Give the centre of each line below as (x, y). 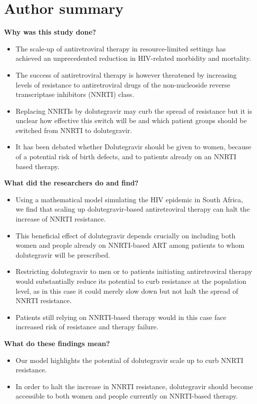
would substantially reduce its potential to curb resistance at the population (131, 281)
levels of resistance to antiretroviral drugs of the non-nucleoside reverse (123, 84)
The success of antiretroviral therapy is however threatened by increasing (126, 74)
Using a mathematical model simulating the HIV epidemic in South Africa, (129, 199)
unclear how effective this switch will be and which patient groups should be (131, 120)
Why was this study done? (50, 32)
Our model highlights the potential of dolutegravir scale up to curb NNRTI (129, 360)
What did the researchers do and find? (71, 183)
